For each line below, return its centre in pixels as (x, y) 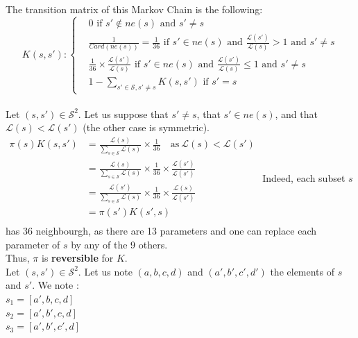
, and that (296, 113)
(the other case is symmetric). (146, 127)
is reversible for (78, 258)
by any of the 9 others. (119, 244)
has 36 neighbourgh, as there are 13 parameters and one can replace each (161, 230)
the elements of (302, 271)
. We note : (56, 285)
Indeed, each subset (304, 178)
